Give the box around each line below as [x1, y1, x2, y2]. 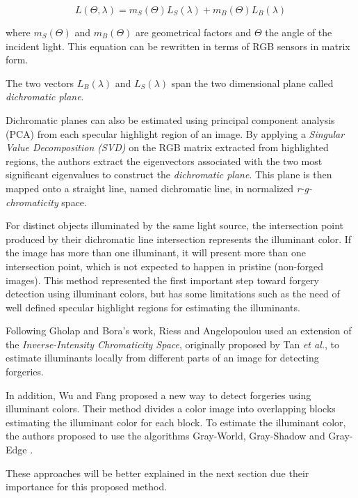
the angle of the [265, 25, 332, 39]
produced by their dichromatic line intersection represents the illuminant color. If [6, 231, 352, 246]
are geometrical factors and [135, 25, 252, 39]
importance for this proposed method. [6, 479, 168, 494]
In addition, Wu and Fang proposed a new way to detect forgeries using [6, 387, 311, 402]
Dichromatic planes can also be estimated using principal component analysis [6, 112, 335, 127]
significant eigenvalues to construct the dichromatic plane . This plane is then [6, 167, 332, 182]
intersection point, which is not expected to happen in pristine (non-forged [6, 258, 323, 273]
